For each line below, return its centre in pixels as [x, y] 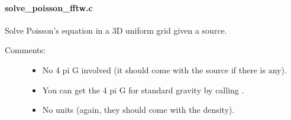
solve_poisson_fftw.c [49, 7]
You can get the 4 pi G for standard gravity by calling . [143, 90]
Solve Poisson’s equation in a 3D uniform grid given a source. [116, 30]
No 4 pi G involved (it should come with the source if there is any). [164, 69]
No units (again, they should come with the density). [138, 110]
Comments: [25, 50]
